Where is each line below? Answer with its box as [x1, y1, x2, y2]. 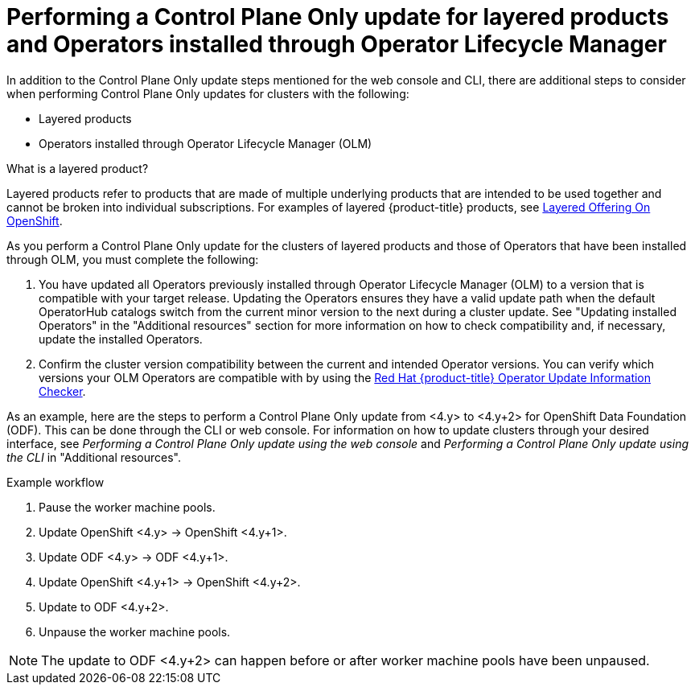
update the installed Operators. [39, 331, 203, 346]
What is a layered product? [6, 161, 149, 175]
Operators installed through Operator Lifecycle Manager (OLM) [39, 136, 372, 150]
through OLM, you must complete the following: [6, 252, 259, 266]
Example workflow [6, 475, 105, 489]
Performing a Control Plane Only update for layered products [6, 3, 669, 31]
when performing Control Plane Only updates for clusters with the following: [6, 86, 409, 101]
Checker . [39, 384, 86, 398]
